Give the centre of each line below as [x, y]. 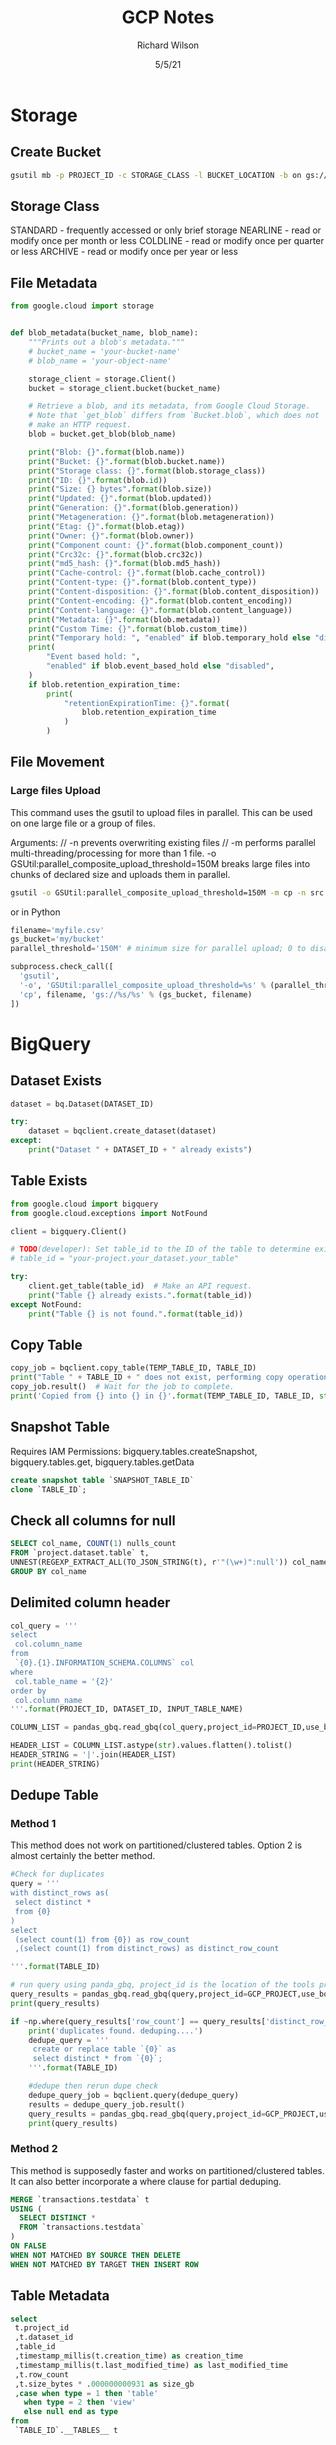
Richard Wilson [168, 45]
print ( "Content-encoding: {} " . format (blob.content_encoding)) [160, 601]
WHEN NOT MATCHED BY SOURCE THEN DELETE [96, 2255]
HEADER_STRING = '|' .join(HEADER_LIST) [93, 1755]
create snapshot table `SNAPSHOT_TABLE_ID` [102, 1480]
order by [28, 1691]
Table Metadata [60, 2296]
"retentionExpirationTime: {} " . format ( [146, 703]
